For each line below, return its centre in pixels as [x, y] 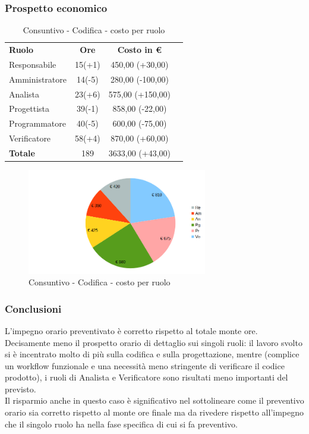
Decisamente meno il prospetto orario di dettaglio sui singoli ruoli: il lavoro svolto [154, 342]
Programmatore [37, 123]
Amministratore [38, 79]
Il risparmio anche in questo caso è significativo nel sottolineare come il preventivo [154, 400]
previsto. [21, 389]
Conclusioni [33, 308]
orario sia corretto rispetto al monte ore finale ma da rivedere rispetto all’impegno [154, 412]
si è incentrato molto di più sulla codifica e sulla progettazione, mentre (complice [152, 354]
